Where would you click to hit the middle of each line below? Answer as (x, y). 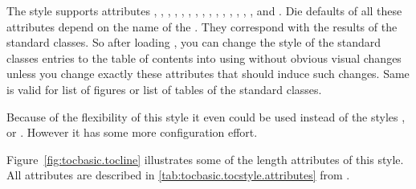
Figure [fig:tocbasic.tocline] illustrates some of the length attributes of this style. (205, 159)
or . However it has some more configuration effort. (132, 132)
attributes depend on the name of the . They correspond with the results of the (202, 26)
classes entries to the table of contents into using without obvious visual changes (204, 58)
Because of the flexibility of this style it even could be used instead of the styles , (206, 116)
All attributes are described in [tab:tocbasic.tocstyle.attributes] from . (178, 175)
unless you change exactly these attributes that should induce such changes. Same (208, 74)
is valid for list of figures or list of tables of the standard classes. (164, 89)
